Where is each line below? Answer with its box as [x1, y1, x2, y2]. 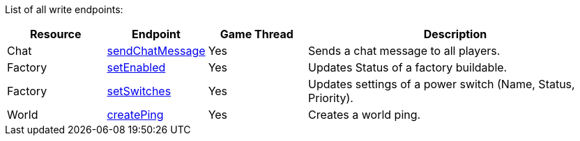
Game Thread [220, 27, 293, 41]
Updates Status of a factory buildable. [308, 60, 507, 74]
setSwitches [107, 84, 171, 98]
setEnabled [107, 60, 166, 74]
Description [423, 27, 487, 41]
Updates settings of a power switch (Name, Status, [308, 77, 575, 91]
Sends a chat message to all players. [308, 44, 501, 58]
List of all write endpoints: [5, 3, 123, 15]
